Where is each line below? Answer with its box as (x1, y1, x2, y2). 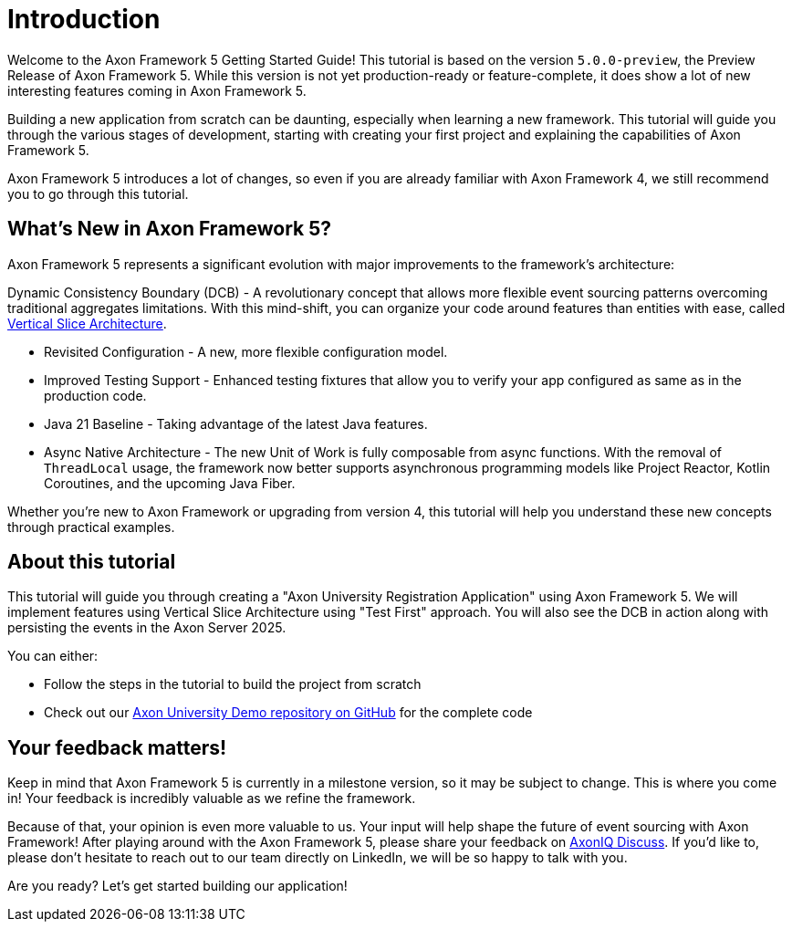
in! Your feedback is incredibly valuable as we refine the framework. (7, 790, 416, 807)
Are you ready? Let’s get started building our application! (7, 878, 348, 894)
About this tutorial (7, 550, 176, 574)
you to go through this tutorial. (7, 185, 189, 202)
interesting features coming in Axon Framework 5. (7, 82, 307, 99)
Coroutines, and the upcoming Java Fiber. (44, 475, 296, 491)
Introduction (7, 4, 161, 35)
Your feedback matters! (7, 736, 227, 759)
